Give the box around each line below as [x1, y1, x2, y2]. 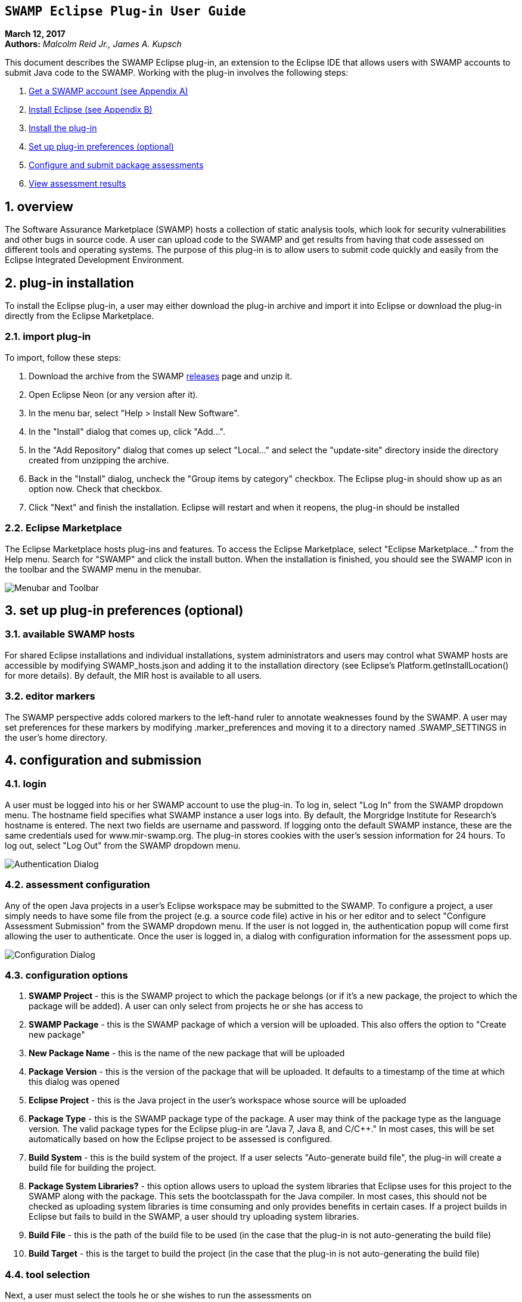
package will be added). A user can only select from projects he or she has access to [29, 1001, 363, 1012]
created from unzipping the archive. [29, 454, 169, 465]
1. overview [5, 199, 73, 214]
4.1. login [5, 778, 46, 790]
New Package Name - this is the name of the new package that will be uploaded [29, 1048, 345, 1059]
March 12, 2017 [5, 29, 66, 39]
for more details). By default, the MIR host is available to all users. [5, 670, 262, 681]
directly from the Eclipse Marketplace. [5, 311, 154, 321]
